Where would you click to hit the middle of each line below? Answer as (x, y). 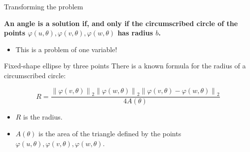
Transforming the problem (44, 6)
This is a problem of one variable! (66, 49)
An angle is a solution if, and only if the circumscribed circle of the (121, 23)
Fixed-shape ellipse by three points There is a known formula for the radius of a (125, 66)
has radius (135, 33)
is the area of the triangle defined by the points (110, 133)
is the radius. (43, 117)
